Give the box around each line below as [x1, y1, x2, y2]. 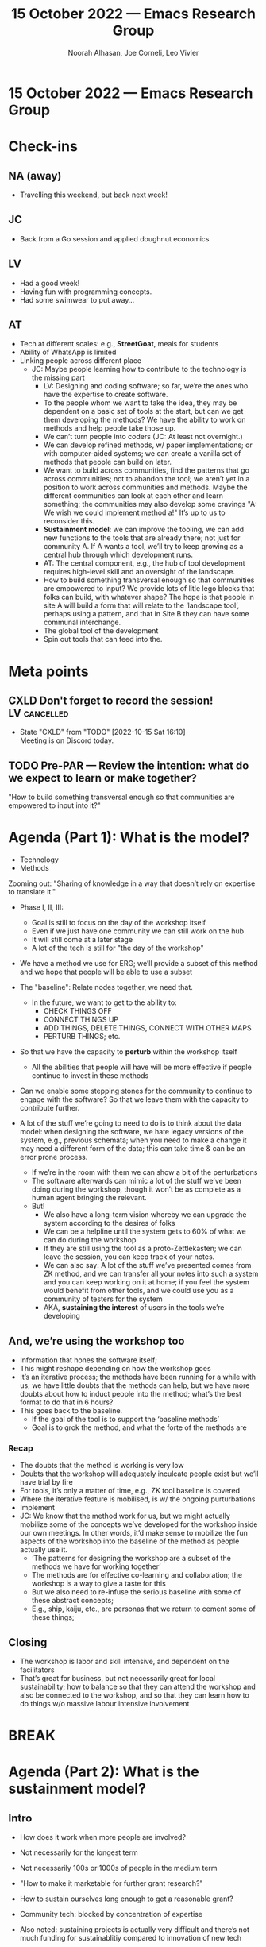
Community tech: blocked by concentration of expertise [19, 1910, 203, 1919]
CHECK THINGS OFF [43, 1006, 113, 1016]
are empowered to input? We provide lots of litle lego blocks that [43, 584, 255, 593]
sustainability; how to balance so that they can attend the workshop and [19, 1682, 256, 1692]
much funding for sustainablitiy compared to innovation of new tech [19, 1933, 242, 1943]
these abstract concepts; [31, 1596, 114, 1605]
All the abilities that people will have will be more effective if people [31, 1062, 252, 1072]
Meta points [8, 663, 89, 680]
